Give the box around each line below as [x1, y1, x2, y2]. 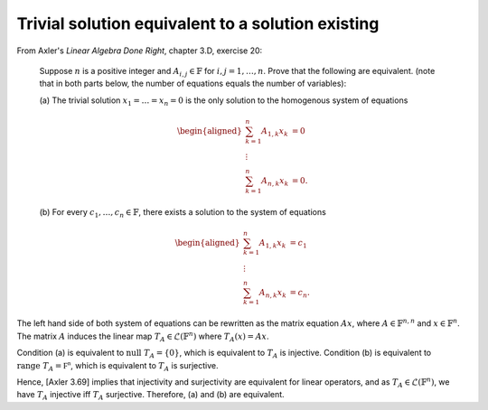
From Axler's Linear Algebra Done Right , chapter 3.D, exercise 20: [16, 45, 263, 56]
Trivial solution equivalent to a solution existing [16, 14, 380, 33]
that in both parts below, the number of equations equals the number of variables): [39, 78, 347, 89]
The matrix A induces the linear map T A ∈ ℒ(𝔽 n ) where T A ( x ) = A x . [16, 330, 270, 343]
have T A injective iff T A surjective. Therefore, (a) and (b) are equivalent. [16, 389, 285, 402]
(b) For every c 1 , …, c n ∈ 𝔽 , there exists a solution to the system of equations [39, 206, 327, 219]
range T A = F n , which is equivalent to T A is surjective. [16, 359, 219, 373]
